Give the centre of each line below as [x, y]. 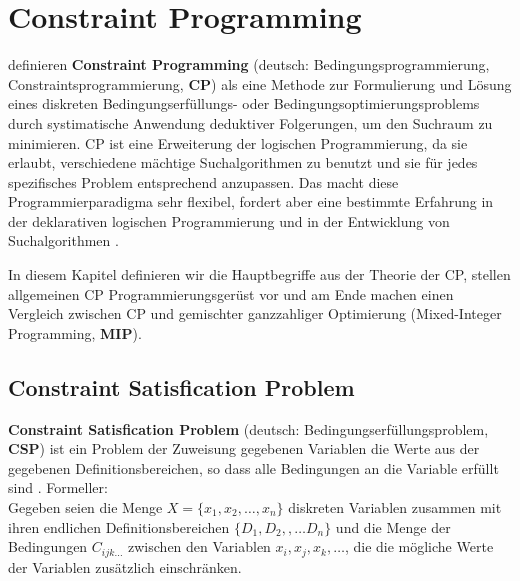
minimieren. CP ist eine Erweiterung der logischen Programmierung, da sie [238, 142]
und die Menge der [393, 526]
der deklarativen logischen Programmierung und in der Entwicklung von [229, 220]
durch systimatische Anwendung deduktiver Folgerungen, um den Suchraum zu [250, 122]
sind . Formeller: [58, 487]
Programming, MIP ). [75, 332]
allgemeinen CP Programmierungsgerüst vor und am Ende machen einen [231, 293]
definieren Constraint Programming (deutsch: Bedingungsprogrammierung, [249, 64]
